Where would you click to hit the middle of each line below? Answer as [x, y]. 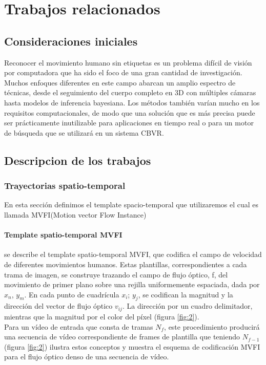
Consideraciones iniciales [71, 41]
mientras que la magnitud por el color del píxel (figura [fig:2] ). [102, 316]
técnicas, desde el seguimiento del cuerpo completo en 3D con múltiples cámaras [130, 92]
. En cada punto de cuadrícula [72, 294]
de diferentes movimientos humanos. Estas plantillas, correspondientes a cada [126, 264]
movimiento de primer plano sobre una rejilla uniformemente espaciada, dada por [132, 284]
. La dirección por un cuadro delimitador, [187, 306]
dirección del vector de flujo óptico [58, 306]
